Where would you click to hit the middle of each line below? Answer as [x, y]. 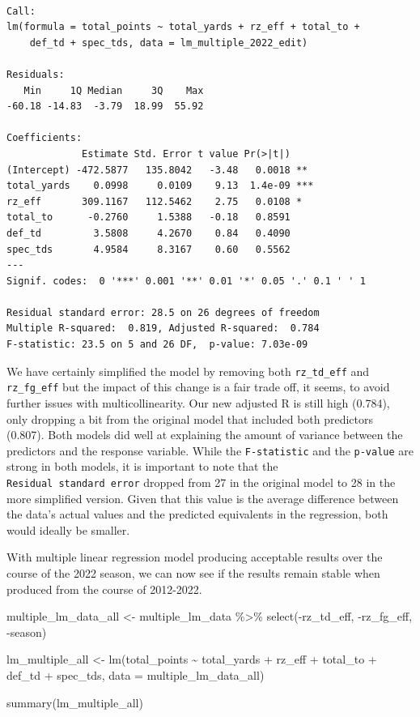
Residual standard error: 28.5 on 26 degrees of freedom [163, 312]
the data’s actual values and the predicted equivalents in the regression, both [197, 514]
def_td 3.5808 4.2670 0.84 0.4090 [148, 233]
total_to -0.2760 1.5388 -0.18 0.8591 [148, 218]
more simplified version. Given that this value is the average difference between [203, 498]
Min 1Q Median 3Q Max [114, 90]
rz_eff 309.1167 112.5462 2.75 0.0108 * [155, 201]
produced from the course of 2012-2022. [104, 589]
